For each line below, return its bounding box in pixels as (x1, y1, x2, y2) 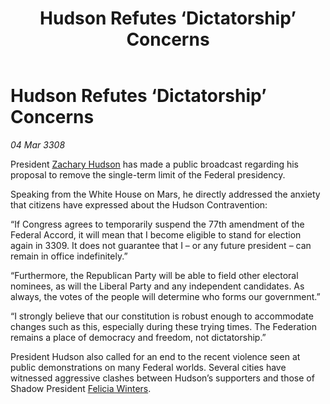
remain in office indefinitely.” (10, 250, 128, 262)
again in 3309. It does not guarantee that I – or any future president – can (10, 239, 312, 251)
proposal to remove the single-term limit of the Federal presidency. (10, 168, 286, 181)
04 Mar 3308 (10, 138, 66, 151)
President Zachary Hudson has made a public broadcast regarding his (10, 158, 299, 170)
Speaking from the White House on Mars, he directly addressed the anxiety (10, 188, 321, 200)
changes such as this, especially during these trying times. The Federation (10, 320, 317, 332)
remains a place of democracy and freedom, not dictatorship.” (10, 331, 267, 343)
